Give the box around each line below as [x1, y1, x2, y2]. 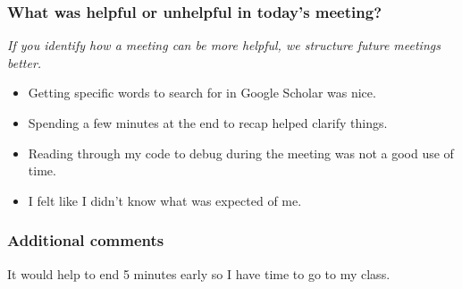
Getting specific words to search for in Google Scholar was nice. [28, 83, 376, 102]
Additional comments [7, 229, 164, 251]
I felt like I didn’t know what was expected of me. [28, 191, 302, 209]
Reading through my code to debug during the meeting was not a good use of [28, 143, 454, 162]
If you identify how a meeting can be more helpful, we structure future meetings [7, 36, 441, 55]
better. [7, 53, 42, 72]
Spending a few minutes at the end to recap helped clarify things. [28, 114, 388, 132]
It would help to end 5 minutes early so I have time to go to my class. [7, 264, 391, 283]
